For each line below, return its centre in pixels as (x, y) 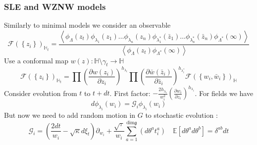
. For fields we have (224, 93)
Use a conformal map (36, 60)
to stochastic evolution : (181, 115)
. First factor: (130, 93)
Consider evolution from (41, 93)
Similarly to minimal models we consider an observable (87, 25)
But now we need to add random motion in (70, 115)
